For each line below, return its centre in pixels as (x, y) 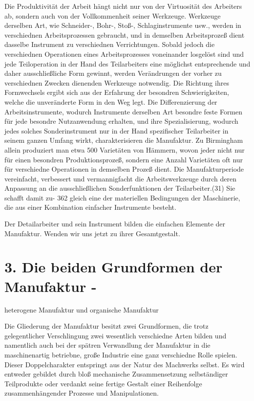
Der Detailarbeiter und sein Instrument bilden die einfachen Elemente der (115, 224)
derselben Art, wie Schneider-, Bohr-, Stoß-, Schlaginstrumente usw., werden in (123, 25)
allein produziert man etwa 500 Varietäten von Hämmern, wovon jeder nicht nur (125, 149)
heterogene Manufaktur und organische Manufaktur (82, 309)
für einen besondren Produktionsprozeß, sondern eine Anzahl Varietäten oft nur (124, 159)
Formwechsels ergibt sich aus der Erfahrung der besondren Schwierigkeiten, (117, 92)
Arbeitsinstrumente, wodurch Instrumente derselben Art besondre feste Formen (124, 111)
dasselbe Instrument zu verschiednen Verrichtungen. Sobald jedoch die (110, 44)
